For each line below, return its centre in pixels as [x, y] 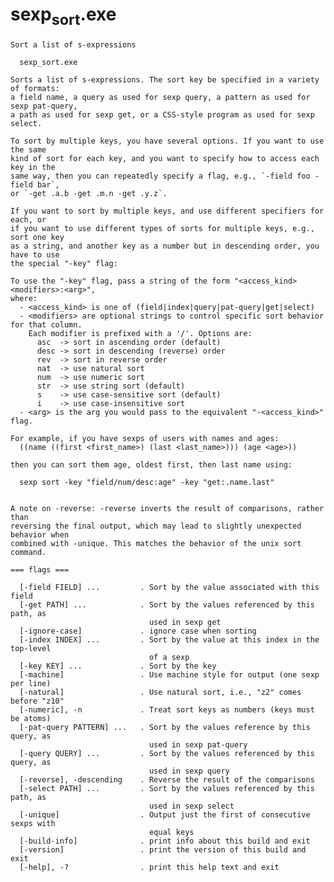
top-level [31, 648]
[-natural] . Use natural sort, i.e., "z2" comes [160, 692]
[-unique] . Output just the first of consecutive [165, 814]
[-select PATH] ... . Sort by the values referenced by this [167, 788]
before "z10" [37, 701]
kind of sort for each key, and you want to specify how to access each [165, 158]
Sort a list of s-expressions [73, 44]
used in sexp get [185, 622]
